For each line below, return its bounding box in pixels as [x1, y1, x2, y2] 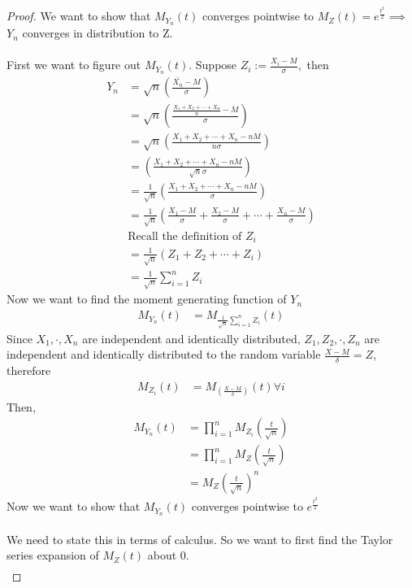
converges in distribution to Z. [22, 24, 173, 41]
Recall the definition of [128, 230, 242, 242]
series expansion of [7, 547, 99, 564]
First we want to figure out [7, 56, 141, 73]
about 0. [147, 547, 189, 564]
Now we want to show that [7, 498, 141, 515]
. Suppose [189, 56, 237, 73]
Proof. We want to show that [7, 7, 151, 24]
